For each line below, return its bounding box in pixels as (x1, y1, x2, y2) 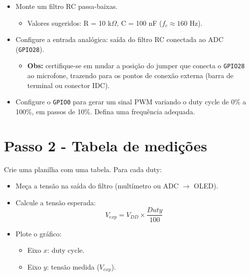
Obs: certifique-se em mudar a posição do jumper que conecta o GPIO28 (27, 60, 245, 71)
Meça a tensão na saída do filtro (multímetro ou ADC (15, 181, 179, 191)
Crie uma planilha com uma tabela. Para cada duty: (4, 164, 162, 174)
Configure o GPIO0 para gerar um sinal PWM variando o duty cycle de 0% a (15, 96, 246, 107)
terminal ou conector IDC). (27, 80, 110, 90)
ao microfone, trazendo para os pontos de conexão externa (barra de (27, 70, 234, 81)
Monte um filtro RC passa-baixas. (15, 1, 118, 11)
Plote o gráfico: (15, 228, 62, 238)
